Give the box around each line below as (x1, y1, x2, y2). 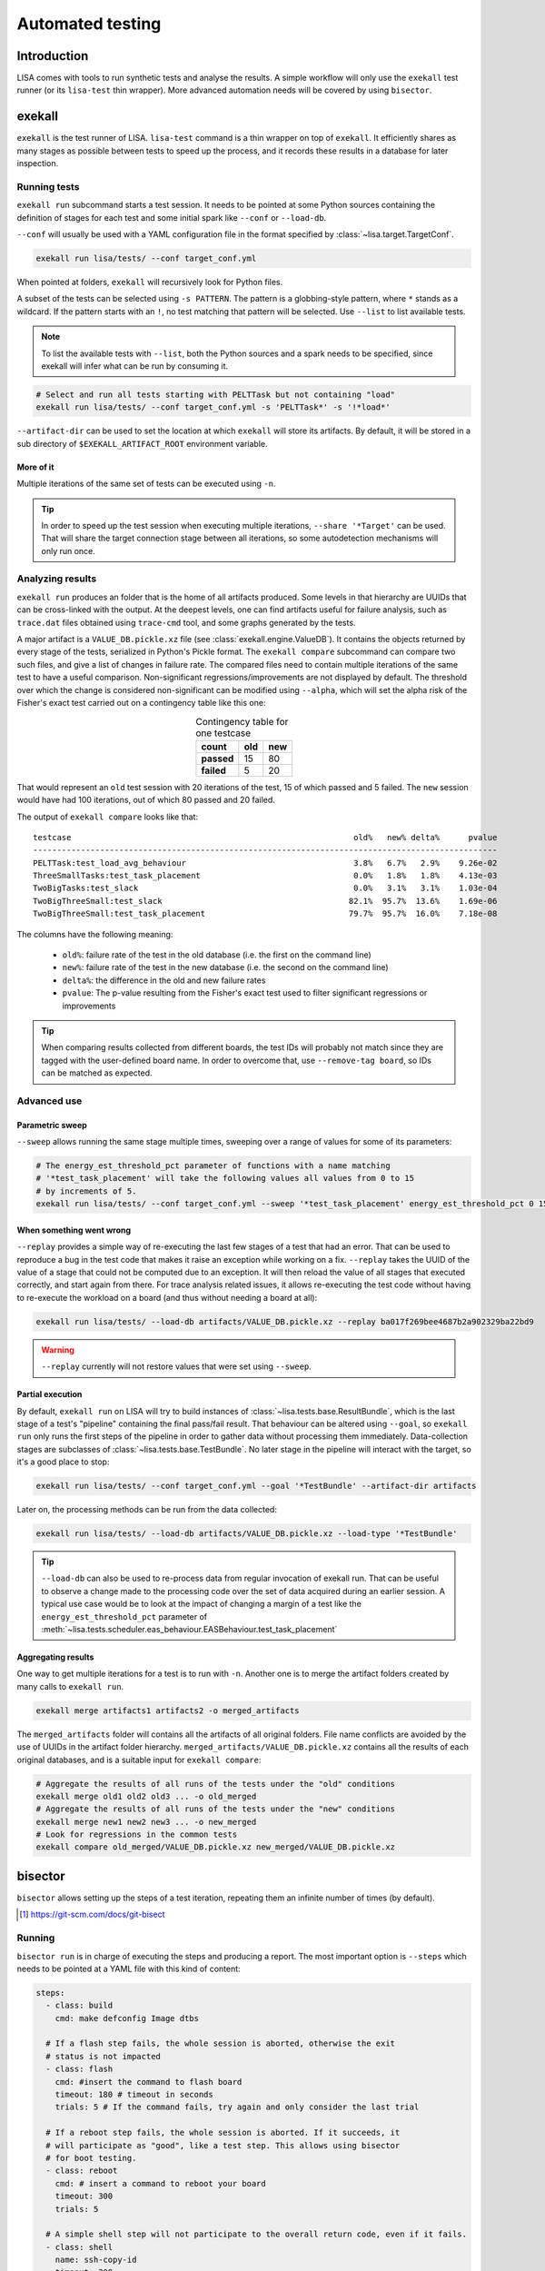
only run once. (41, 545, 95, 556)
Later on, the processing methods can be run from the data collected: (16, 1504, 277, 1515)
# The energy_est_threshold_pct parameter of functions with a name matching (35, 1161, 391, 1171)
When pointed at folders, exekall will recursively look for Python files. (16, 277, 283, 288)
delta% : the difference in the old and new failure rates (62, 975, 266, 986)
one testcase (195, 727, 252, 739)
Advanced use (16, 1095, 83, 1107)
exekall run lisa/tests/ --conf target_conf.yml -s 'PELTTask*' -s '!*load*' (35, 402, 391, 412)
